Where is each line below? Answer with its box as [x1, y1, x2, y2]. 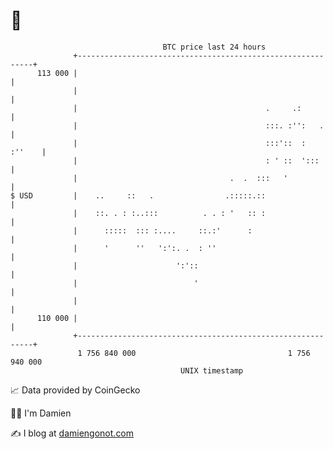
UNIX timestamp [180, 365, 244, 376]
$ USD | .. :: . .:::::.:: [10, 190, 267, 201]
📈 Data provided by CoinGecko [10, 384, 141, 396]
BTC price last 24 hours [162, 42, 267, 52]
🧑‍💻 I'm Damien [10, 407, 72, 419]
